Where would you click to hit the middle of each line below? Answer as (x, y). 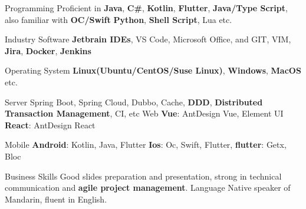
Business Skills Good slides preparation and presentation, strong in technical (143, 176)
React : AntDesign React (50, 125)
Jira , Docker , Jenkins (48, 50)
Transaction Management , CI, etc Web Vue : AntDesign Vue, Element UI (144, 113)
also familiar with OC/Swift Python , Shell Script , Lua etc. (119, 19)
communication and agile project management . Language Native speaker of (148, 188)
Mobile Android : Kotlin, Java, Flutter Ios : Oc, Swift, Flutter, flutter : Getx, (146, 145)
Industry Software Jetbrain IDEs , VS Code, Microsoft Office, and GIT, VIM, (148, 39)
